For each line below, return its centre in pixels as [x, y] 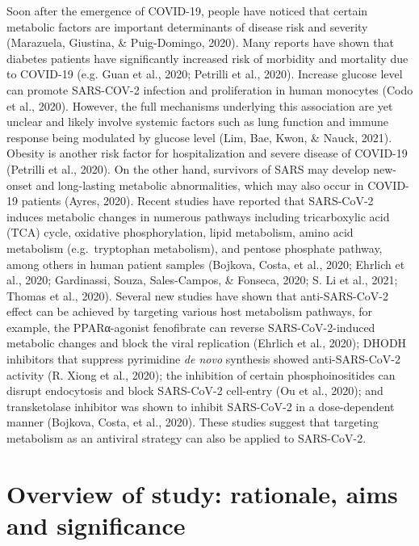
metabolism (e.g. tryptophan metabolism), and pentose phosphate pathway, [195, 248]
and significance [96, 525]
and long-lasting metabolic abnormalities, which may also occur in [200, 185]
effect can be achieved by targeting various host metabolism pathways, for [190, 311]
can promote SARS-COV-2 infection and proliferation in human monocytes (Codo [210, 89]
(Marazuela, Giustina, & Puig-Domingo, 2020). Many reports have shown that [200, 42]
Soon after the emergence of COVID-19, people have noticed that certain [187, 10]
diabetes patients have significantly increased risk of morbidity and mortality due [207, 58]
